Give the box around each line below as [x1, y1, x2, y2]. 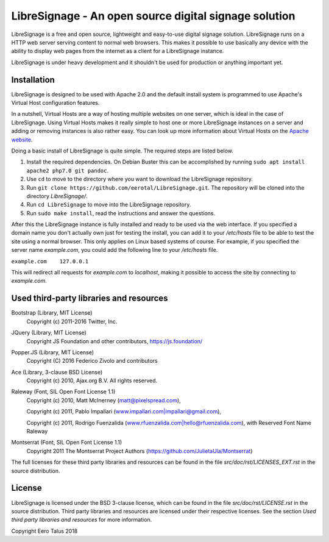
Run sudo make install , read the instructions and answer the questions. [26, 209, 216, 216]
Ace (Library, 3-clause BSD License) [11, 368, 103, 376]
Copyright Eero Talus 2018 [11, 527, 78, 535]
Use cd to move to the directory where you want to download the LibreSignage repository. [26, 176, 253, 183]
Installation [11, 74, 55, 85]
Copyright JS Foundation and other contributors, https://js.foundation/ [26, 337, 203, 344]
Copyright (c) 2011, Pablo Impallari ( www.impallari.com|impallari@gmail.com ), [26, 408, 222, 415]
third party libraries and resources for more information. [11, 516, 152, 524]
